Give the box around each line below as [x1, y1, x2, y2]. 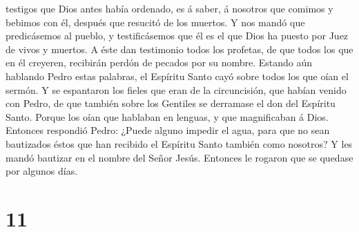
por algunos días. [6, 164, 78, 178]
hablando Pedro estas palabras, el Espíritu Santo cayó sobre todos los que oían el [6, 68, 349, 83]
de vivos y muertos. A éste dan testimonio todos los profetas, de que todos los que [6, 41, 353, 56]
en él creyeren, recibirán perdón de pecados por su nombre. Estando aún [6, 55, 313, 70]
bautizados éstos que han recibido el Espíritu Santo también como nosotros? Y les [6, 136, 353, 151]
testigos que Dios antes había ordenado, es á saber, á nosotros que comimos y [6, 1, 333, 15]
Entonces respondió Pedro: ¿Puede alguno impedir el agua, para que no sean [6, 123, 330, 137]
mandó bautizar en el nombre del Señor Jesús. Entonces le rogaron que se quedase [6, 150, 353, 164]
